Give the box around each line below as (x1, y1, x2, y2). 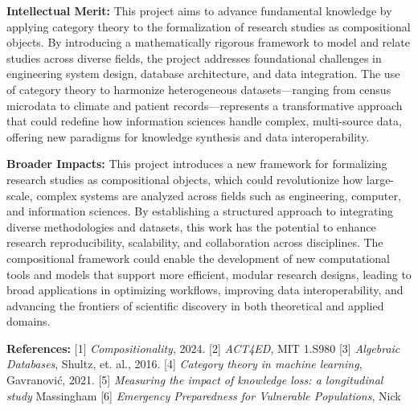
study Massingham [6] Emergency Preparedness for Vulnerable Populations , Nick (6, 387, 401, 404)
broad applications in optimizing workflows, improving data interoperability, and (6, 281, 404, 298)
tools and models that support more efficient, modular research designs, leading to (6, 265, 412, 282)
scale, (6, 187, 33, 203)
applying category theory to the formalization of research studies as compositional (6, 18, 411, 35)
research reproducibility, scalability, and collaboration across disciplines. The (6, 234, 383, 251)
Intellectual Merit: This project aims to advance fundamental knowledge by (6, 2, 392, 18)
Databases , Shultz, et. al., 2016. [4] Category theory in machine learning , (6, 355, 363, 372)
